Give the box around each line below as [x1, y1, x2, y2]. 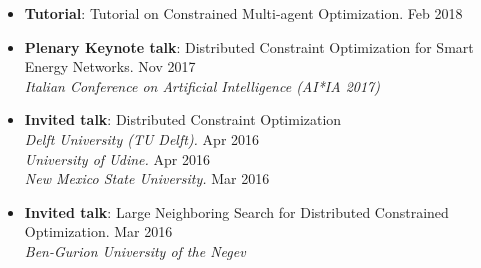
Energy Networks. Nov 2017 [24, 56, 196, 77]
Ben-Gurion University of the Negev [24, 240, 246, 261]
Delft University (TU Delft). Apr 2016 [24, 128, 260, 149]
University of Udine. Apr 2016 [24, 148, 210, 169]
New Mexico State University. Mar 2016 [24, 168, 270, 189]
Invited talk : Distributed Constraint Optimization [24, 109, 342, 130]
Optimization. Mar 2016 [24, 221, 173, 242]
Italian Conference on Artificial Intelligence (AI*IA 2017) [24, 75, 380, 96]
